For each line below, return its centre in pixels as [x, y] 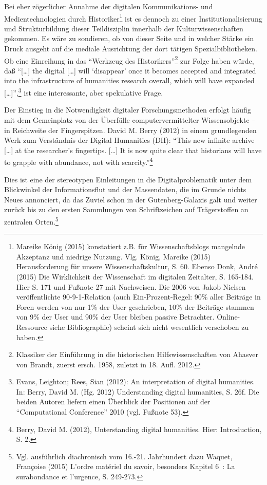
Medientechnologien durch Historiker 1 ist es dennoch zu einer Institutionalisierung [133, 17]
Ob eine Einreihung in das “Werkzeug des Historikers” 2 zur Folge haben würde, [129, 60]
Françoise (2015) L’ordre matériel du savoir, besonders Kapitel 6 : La [126, 466]
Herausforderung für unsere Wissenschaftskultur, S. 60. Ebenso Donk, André [137, 266]
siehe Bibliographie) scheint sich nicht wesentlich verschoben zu [149, 327]
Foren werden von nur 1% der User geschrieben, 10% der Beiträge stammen [135, 306]
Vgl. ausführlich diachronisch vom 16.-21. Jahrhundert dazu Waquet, [124, 456]
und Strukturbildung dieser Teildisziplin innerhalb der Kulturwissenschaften [124, 28]
